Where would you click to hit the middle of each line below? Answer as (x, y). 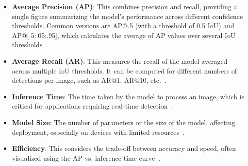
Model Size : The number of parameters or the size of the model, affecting (124, 122)
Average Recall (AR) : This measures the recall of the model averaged (120, 61)
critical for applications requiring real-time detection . (92, 106)
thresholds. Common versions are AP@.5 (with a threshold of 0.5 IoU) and (123, 26)
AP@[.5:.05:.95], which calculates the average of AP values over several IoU (124, 35)
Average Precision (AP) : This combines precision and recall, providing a (124, 6)
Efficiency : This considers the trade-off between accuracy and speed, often (124, 148)
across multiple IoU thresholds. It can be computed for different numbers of (124, 70)
